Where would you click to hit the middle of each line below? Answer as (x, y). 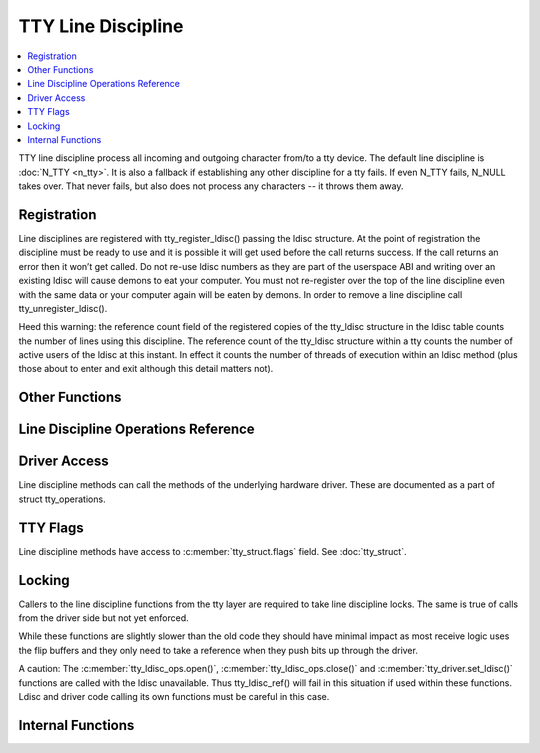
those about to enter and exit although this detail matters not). (146, 369)
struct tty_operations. (62, 499)
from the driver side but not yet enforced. (103, 618)
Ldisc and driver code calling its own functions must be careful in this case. (174, 696)
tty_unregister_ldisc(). (63, 308)
